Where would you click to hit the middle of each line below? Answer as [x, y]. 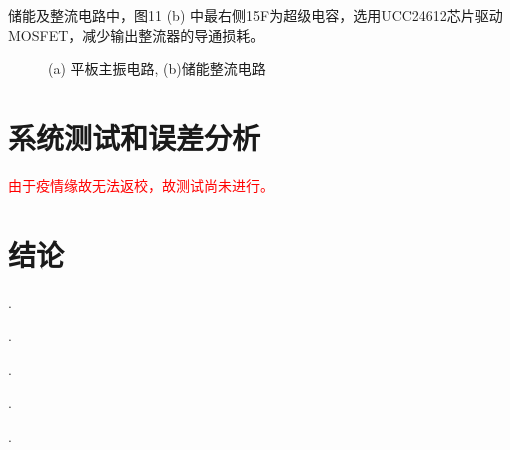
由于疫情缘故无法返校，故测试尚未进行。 [141, 184]
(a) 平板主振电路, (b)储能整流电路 [157, 68]
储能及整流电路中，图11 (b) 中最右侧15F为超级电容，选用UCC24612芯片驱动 [255, 15]
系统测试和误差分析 [134, 136]
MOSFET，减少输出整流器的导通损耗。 [136, 34]
